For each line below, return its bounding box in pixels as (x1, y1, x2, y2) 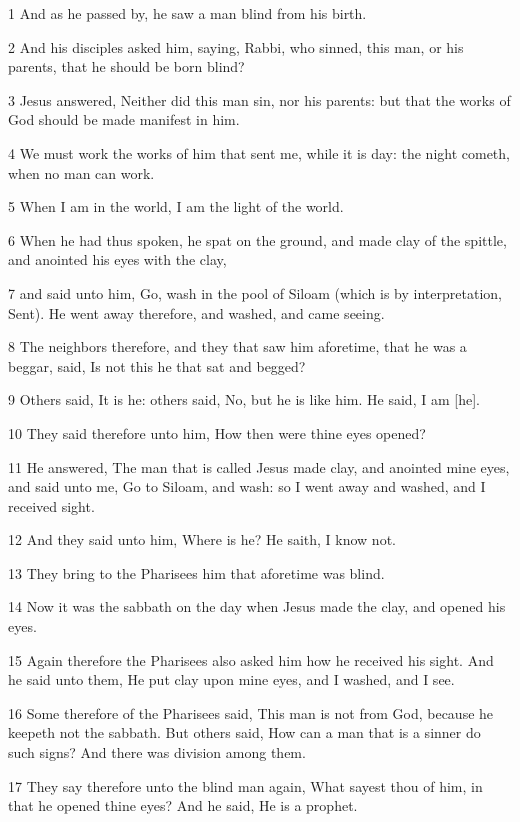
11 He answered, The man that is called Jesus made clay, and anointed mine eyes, (8, 456, 510, 477)
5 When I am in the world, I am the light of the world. (8, 196, 344, 217)
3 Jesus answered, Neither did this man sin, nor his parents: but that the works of (8, 89, 511, 110)
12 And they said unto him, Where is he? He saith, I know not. (8, 529, 396, 550)
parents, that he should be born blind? (8, 56, 245, 77)
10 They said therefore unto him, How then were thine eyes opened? (8, 422, 426, 443)
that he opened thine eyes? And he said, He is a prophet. (8, 795, 358, 816)
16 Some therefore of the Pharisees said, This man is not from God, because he (8, 702, 494, 723)
